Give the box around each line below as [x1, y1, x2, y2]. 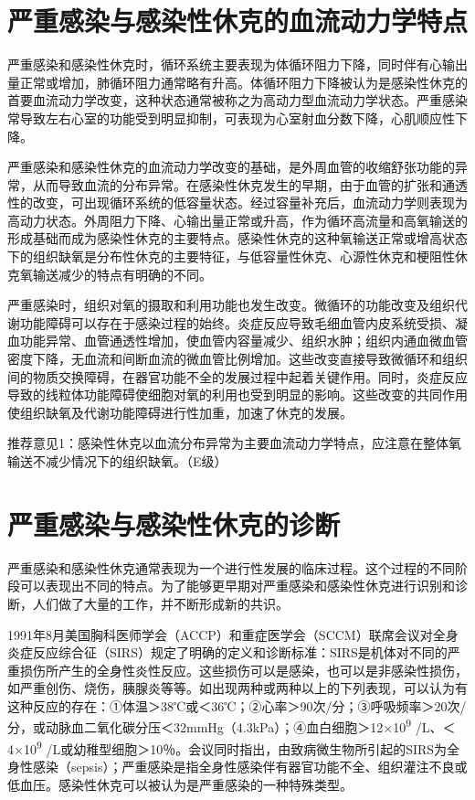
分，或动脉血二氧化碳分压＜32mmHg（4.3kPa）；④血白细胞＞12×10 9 [7, 715, 411, 737]
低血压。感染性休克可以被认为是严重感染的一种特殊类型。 [7, 774, 353, 794]
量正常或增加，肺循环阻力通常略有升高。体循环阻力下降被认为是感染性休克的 [7, 72, 468, 91]
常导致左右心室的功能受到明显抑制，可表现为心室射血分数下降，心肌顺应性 [7, 108, 455, 127]
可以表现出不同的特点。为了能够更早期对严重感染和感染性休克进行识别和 [19, 576, 455, 595]
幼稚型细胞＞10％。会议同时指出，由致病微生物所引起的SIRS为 [73, 739, 448, 758]
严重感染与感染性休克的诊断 [7, 505, 341, 542]
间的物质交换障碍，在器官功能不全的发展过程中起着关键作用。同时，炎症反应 [7, 367, 468, 386]
